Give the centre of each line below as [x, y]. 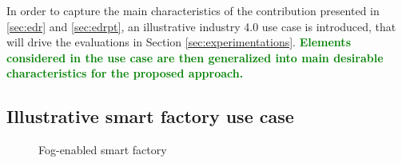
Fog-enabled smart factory [103, 150]
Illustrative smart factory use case [150, 116]
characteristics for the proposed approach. [125, 73]
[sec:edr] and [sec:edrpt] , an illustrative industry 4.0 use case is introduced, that [201, 26]
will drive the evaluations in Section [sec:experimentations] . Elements [179, 42]
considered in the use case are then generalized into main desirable [195, 57]
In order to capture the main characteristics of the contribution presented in [193, 10]
